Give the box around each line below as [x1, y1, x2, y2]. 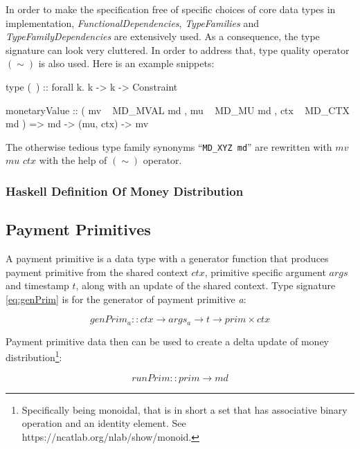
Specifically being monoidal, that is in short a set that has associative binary [21, 402, 348, 416]
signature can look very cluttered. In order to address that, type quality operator [6, 42, 350, 57]
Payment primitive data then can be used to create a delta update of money [6, 333, 329, 348]
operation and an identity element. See [21, 416, 186, 430]
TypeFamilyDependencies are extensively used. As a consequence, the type [6, 29, 320, 44]
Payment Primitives [6, 219, 151, 240]
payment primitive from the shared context [6, 264, 188, 279]
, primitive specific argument [204, 264, 326, 279]
